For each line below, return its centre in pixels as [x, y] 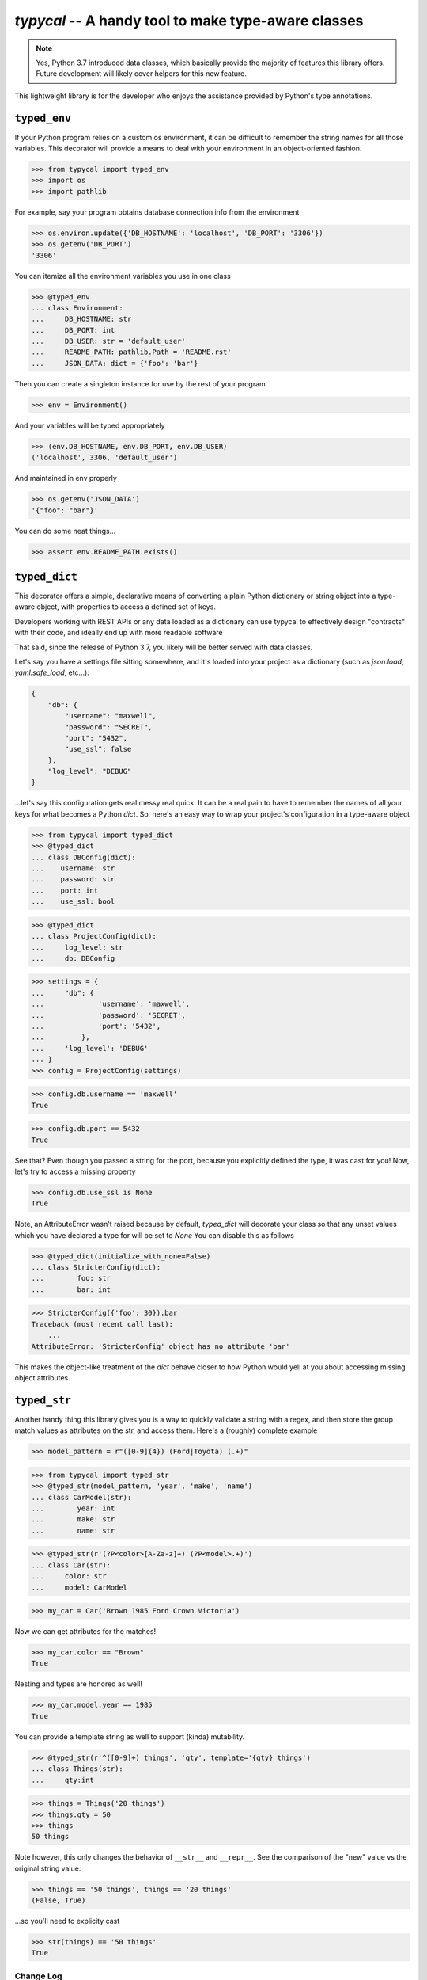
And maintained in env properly [66, 478]
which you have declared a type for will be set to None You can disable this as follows [154, 1235]
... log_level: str [77, 947]
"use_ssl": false [98, 749]
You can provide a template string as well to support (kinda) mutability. [130, 1736]
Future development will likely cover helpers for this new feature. [141, 74]
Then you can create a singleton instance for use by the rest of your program [140, 383]
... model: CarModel [79, 1587]
